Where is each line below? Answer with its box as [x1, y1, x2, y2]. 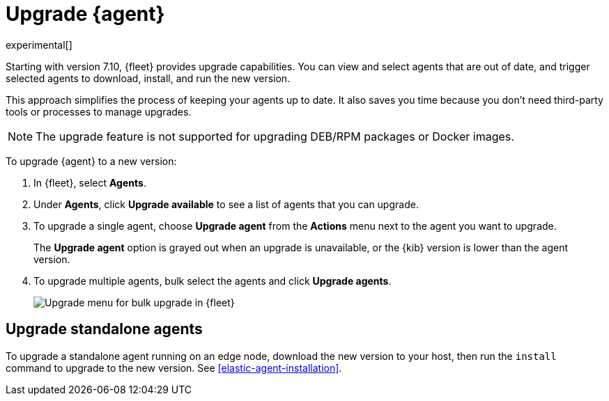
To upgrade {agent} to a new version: [6, 155, 177, 167]
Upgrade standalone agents [6, 320, 203, 338]
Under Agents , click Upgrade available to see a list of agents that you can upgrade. [33, 198, 419, 210]
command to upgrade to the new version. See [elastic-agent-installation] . [6, 361, 342, 374]
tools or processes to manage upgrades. [6, 105, 192, 118]
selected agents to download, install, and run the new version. [6, 72, 291, 84]
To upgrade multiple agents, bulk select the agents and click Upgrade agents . [33, 274, 392, 287]
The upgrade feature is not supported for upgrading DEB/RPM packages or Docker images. [36, 129, 514, 143]
